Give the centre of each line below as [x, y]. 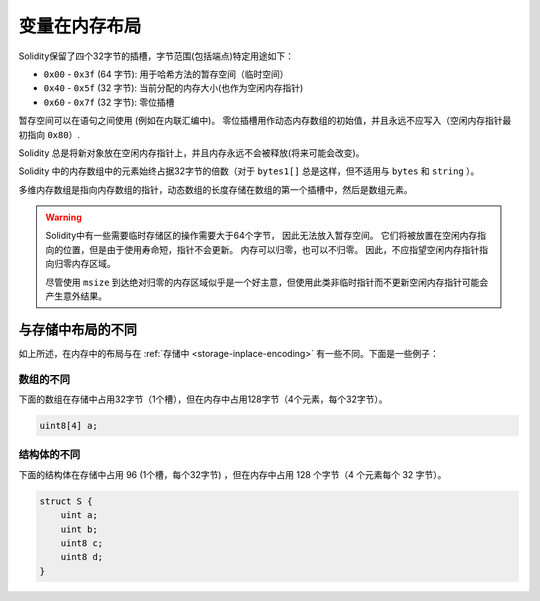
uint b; [79, 529]
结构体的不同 [49, 455]
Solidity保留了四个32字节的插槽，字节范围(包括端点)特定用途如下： [156, 56]
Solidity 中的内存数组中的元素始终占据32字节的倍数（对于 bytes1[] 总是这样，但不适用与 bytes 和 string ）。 [249, 171]
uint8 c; [82, 543]
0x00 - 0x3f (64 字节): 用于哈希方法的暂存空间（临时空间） [166, 74]
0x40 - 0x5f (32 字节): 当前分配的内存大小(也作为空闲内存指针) [173, 88]
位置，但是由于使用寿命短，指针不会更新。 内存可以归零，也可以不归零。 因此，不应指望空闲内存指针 [271, 249]
